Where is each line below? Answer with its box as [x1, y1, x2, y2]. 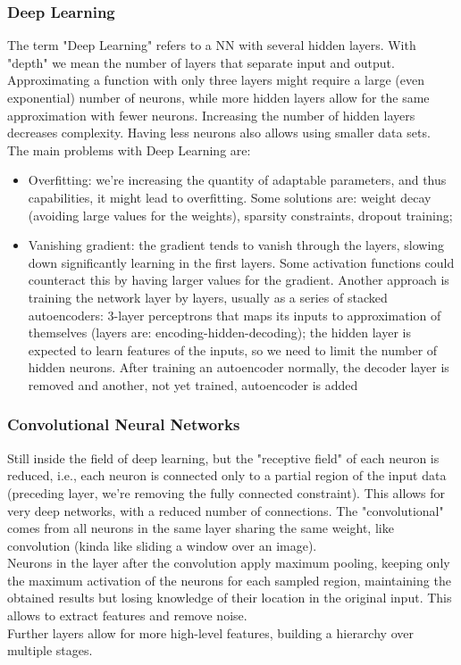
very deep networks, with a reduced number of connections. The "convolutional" [7, 501, 444, 520]
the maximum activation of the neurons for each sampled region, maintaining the [7, 570, 451, 589]
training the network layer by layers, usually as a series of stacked [28, 287, 388, 306]
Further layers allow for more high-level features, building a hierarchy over [7, 623, 414, 642]
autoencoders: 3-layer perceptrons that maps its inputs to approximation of [28, 305, 441, 324]
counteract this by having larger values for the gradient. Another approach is [28, 270, 449, 289]
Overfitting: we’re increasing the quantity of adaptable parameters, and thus [28, 170, 447, 189]
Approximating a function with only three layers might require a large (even [7, 71, 424, 89]
